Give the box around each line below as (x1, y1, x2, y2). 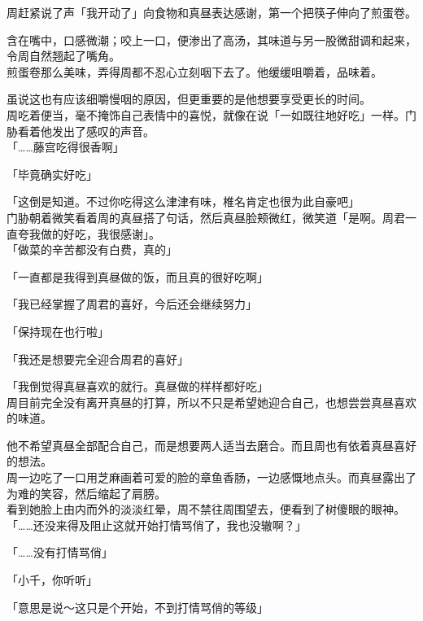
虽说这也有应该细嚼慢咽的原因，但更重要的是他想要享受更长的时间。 (7, 90, 371, 107)
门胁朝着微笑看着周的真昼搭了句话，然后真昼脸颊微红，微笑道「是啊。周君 (7, 208, 405, 225)
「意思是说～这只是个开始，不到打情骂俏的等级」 (7, 598, 268, 615)
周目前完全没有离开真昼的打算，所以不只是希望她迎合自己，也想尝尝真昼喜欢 (7, 393, 416, 410)
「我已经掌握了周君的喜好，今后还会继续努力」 (7, 295, 257, 313)
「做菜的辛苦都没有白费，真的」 (7, 241, 177, 258)
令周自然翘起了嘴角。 (7, 47, 120, 64)
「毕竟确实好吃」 (7, 165, 98, 182)
